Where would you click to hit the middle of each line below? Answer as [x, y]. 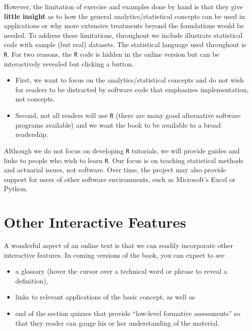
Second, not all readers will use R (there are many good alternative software [128, 115]
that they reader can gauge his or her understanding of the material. [117, 323]
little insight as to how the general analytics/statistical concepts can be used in [125, 16]
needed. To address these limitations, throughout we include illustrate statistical [123, 35]
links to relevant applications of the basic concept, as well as [105, 297]
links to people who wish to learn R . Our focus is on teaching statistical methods [124, 160]
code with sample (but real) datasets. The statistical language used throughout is [125, 44]
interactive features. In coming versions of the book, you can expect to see [114, 255]
